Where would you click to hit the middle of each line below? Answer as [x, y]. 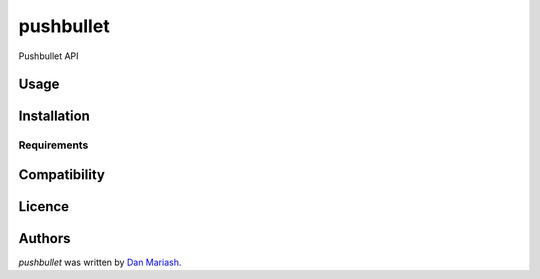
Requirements [53, 145]
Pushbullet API [48, 56]
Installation [54, 116]
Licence [44, 206]
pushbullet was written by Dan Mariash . [100, 262]
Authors [44, 238]
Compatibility [61, 174]
